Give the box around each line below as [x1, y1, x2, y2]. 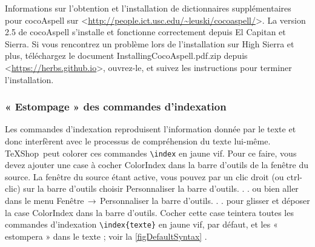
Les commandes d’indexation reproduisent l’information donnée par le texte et [5, 123, 296, 135]
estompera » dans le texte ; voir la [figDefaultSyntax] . [5, 229, 207, 242]
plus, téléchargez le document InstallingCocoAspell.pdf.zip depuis [5, 49, 248, 62]
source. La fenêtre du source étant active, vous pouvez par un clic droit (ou [5, 170, 284, 183]
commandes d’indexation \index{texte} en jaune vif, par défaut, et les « [5, 218, 278, 231]
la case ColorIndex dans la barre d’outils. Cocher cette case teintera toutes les [5, 206, 294, 218]
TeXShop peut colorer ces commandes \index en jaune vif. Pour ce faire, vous [5, 146, 297, 159]
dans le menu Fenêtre [5, 194, 84, 206]
